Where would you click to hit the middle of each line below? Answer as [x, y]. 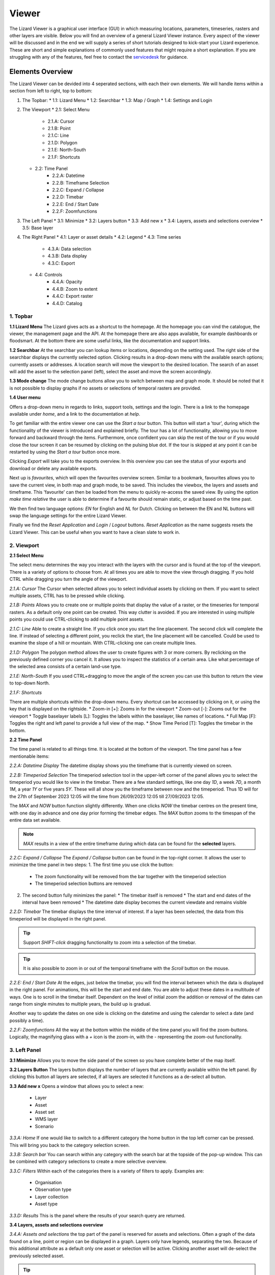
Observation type [53, 1190]
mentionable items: [29, 756]
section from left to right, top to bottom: [51, 91]
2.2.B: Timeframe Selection [81, 183]
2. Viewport [24, 545]
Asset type [46, 1204]
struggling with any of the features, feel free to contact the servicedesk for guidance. [99, 57]
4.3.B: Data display [67, 256]
